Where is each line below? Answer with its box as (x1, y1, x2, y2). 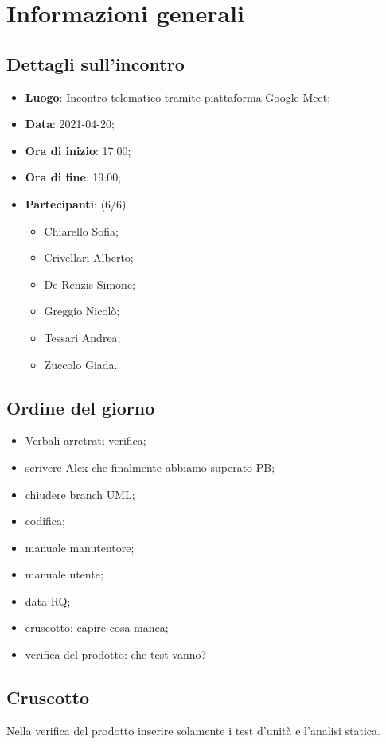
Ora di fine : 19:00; (25, 169, 122, 185)
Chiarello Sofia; (44, 222, 119, 239)
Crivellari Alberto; (44, 249, 134, 266)
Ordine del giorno (6, 395, 155, 419)
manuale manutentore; (25, 539, 135, 555)
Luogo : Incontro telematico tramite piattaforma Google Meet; (25, 88, 331, 105)
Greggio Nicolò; (44, 302, 120, 319)
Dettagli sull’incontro (6, 51, 185, 76)
